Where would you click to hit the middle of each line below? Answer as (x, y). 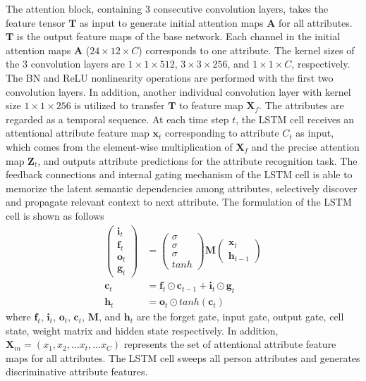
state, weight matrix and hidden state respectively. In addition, (142, 330)
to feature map (211, 105)
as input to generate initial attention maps (172, 22)
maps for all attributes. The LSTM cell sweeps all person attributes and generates (183, 357)
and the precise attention (305, 146)
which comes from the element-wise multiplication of (119, 146)
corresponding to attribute (222, 133)
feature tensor (36, 22)
